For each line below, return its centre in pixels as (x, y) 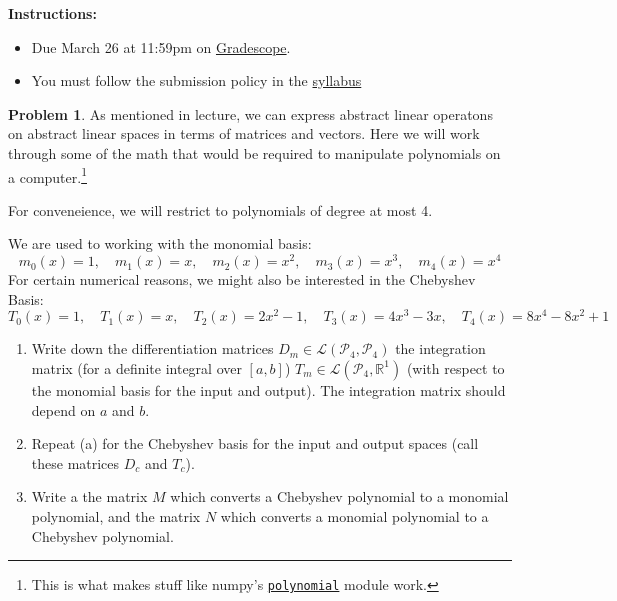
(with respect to (455, 367)
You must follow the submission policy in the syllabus (196, 80)
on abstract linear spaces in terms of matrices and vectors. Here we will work (244, 133)
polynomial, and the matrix (116, 515)
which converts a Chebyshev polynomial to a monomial (339, 496)
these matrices (75, 462)
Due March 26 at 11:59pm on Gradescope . (161, 46)
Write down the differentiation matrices (152, 348)
